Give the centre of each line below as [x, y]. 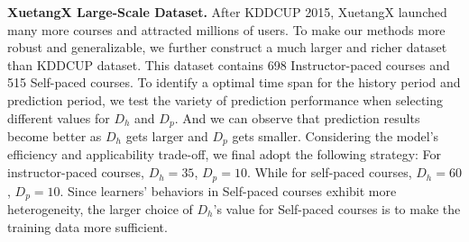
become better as [55, 136]
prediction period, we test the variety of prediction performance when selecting [225, 99]
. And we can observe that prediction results [297, 117]
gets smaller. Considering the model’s [336, 136]
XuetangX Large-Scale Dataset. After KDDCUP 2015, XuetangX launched [227, 12]
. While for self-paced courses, [329, 172]
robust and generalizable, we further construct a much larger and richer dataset [227, 47]
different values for [59, 117]
